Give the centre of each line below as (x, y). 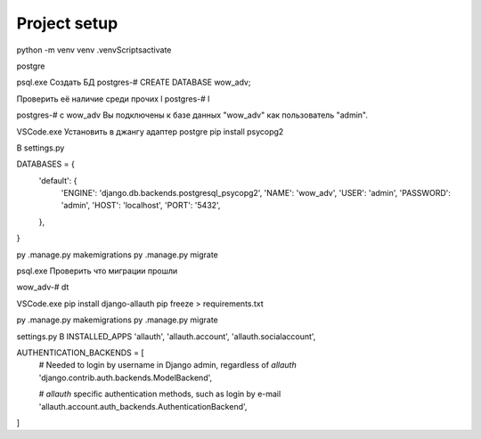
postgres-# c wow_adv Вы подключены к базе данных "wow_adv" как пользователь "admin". (192, 115)
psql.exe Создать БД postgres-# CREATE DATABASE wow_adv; (134, 82)
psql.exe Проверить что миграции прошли (97, 271)
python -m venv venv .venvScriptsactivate (94, 50)
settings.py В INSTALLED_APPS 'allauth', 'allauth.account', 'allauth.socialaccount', (166, 336)
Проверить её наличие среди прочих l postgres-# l (113, 99)
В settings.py (41, 148)
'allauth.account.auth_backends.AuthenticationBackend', (143, 406)
